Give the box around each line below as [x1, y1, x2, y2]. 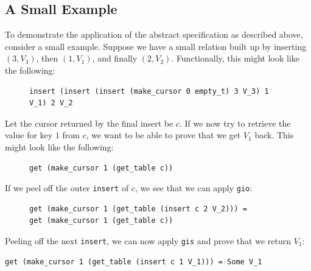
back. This [254, 128, 294, 141]
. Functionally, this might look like [171, 52, 300, 65]
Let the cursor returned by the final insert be [5, 116, 173, 129]
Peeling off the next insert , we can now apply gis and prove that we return [5, 234, 291, 247]
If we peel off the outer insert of [5, 181, 129, 194]
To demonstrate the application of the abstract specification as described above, [5, 28, 303, 41]
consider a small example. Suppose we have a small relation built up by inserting [5, 40, 307, 52]
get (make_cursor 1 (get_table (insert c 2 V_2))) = [29, 204, 247, 213]
